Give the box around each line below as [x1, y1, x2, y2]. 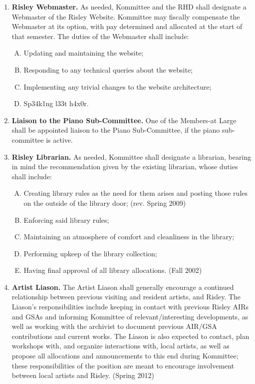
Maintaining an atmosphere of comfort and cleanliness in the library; [23, 231, 235, 242]
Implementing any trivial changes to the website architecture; [23, 81, 212, 92]
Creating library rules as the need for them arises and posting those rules [23, 188, 248, 198]
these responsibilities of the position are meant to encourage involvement [11, 360, 235, 370]
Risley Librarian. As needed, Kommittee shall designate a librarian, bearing [11, 151, 252, 162]
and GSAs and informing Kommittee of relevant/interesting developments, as [11, 311, 249, 321]
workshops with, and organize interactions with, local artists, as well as [11, 340, 230, 351]
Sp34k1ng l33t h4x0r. [23, 98, 89, 109]
